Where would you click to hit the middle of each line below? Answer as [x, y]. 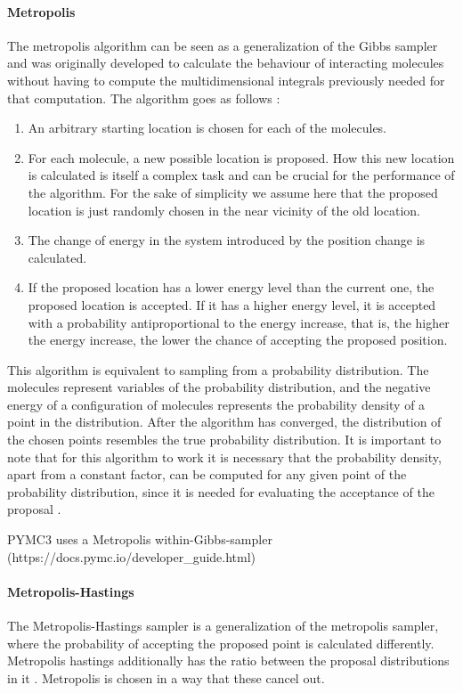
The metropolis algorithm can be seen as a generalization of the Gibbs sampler [223, 45]
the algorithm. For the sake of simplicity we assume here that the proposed [233, 192]
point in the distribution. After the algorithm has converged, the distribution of [224, 422]
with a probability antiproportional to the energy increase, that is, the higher [239, 322]
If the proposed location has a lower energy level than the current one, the [231, 287]
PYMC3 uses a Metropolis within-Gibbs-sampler [140, 539]
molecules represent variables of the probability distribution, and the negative [219, 387]
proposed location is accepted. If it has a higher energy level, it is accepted [232, 304]
